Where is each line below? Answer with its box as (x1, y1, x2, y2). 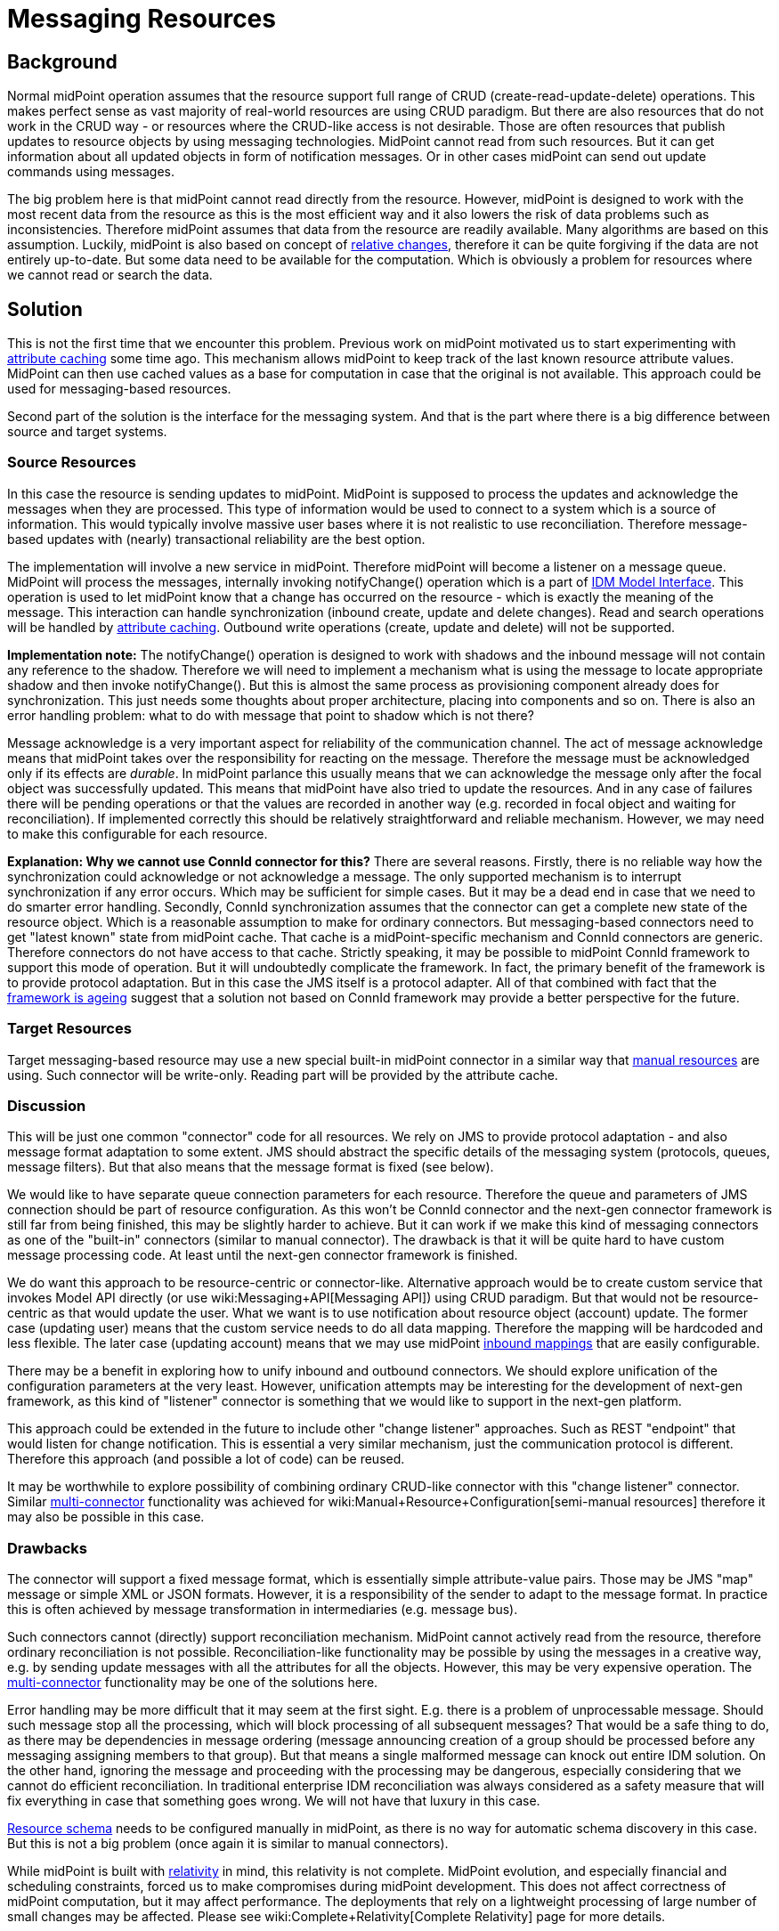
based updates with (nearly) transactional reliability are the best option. (7, 531, 426, 547)
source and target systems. (7, 424, 167, 440)
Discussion (7, 1096, 86, 1115)
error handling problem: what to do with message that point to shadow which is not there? (7, 707, 534, 723)
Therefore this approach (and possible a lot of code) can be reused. (7, 1451, 405, 1467)
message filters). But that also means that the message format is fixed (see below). (7, 1159, 494, 1175)
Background (7, 50, 118, 73)
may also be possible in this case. (7, 1509, 205, 1525)
